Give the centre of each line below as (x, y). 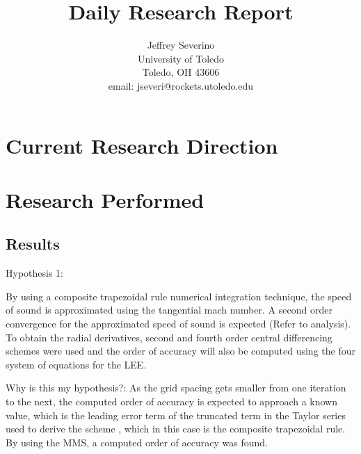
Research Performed (105, 199)
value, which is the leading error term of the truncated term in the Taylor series (176, 415)
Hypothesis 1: (34, 273)
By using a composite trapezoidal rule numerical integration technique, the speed (179, 296)
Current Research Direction (142, 145)
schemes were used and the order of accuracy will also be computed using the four (180, 351)
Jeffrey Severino (181, 45)
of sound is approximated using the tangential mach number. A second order (169, 310)
